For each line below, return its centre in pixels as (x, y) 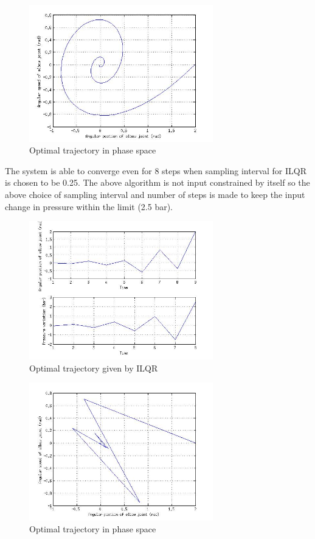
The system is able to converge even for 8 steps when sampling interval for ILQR (156, 170)
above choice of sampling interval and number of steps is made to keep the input (155, 194)
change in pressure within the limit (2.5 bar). (89, 206)
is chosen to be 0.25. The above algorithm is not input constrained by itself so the (157, 182)
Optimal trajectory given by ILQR (94, 368)
